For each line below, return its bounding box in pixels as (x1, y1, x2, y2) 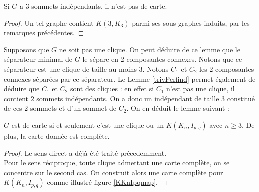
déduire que (4, 83, 40, 94)
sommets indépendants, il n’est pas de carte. (31, 1, 167, 11)
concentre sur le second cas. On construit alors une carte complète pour (4, 167, 223, 177)
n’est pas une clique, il (166, 83, 235, 94)
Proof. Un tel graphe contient (4, 17, 94, 28)
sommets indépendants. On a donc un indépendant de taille (36, 93, 219, 103)
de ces (4, 103, 22, 113)
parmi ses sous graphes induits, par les (132, 17, 250, 28)
